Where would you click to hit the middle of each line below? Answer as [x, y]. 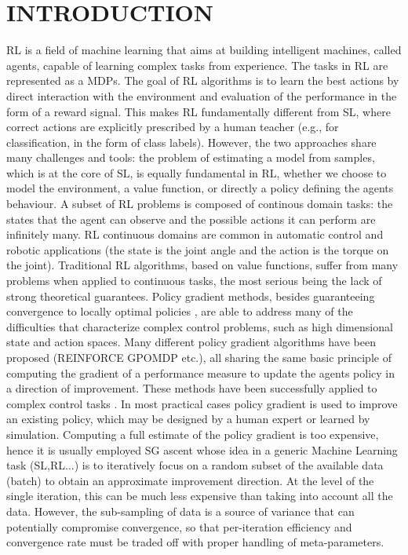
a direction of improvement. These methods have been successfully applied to [192, 388]
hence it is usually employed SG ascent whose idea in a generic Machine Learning [202, 449]
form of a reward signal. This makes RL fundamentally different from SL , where [199, 111]
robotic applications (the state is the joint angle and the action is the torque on [198, 249]
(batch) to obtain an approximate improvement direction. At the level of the [190, 480]
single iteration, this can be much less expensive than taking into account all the [200, 496]
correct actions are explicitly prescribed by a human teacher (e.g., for [173, 127]
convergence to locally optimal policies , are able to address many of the [180, 311]
